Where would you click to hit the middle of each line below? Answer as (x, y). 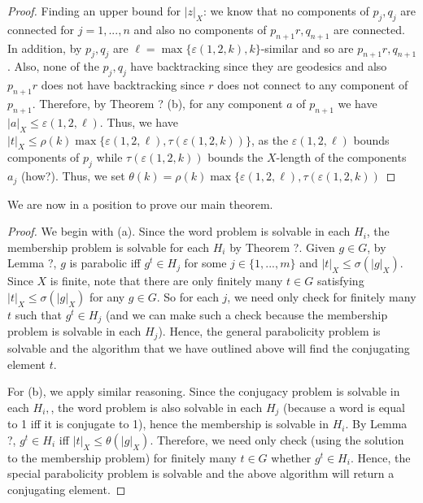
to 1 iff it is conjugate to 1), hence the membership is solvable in (168, 424)
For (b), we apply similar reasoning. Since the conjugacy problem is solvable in (204, 391)
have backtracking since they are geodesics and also (259, 66)
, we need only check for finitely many (322, 297)
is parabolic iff (105, 263)
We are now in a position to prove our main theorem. (140, 204)
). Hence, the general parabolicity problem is (269, 331)
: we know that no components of (286, 11)
